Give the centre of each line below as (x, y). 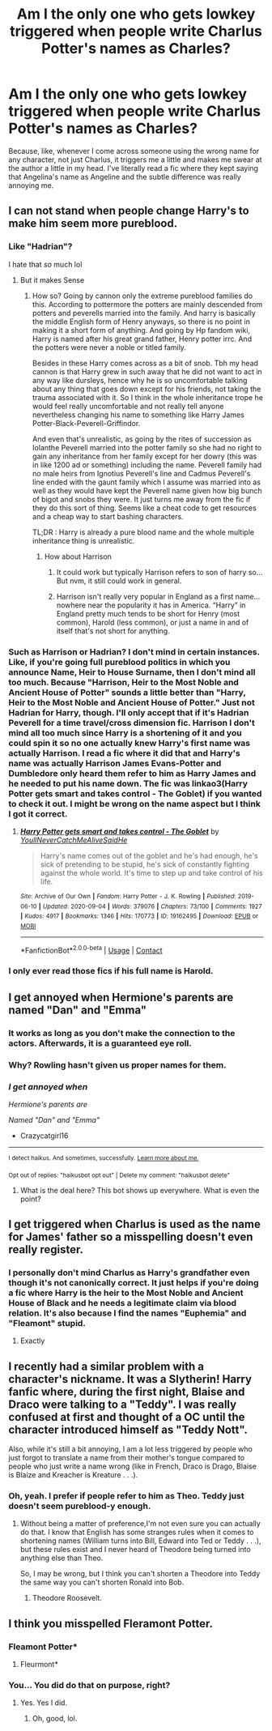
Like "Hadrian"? (40, 246)
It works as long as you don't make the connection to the (122, 1033)
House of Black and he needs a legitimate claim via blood (123, 1303)
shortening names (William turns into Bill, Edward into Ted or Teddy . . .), (140, 1541)
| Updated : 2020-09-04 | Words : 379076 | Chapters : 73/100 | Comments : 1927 (150, 906)
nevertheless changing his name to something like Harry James (138, 415)
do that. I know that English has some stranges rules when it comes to (137, 1533)
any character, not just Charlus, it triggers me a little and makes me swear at (135, 160)
